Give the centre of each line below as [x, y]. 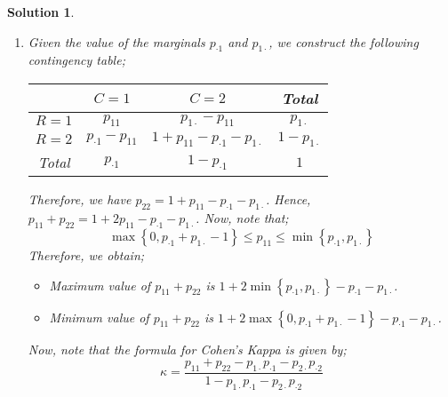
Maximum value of [100, 285]
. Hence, [288, 199]
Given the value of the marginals [116, 41]
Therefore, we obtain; [86, 254]
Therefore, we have [80, 199]
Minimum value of [99, 317]
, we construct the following [344, 41]
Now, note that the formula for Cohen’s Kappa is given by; [187, 349]
